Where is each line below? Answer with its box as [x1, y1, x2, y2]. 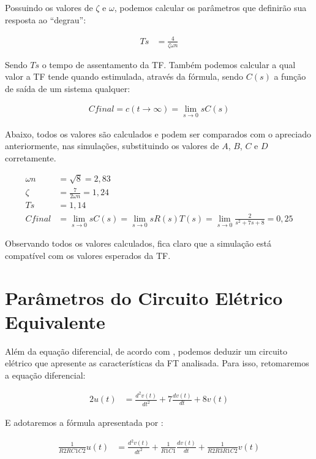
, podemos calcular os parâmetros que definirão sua [114, 1, 307, 13]
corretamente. [5, 151, 56, 164]
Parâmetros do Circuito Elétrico [5, 285, 283, 310]
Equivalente [5, 309, 105, 334]
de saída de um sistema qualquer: [5, 82, 130, 94]
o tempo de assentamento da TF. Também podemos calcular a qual [42, 58, 296, 71]
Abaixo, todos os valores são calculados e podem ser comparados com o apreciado [5, 127, 311, 140]
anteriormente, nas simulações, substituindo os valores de [5, 139, 219, 152]
